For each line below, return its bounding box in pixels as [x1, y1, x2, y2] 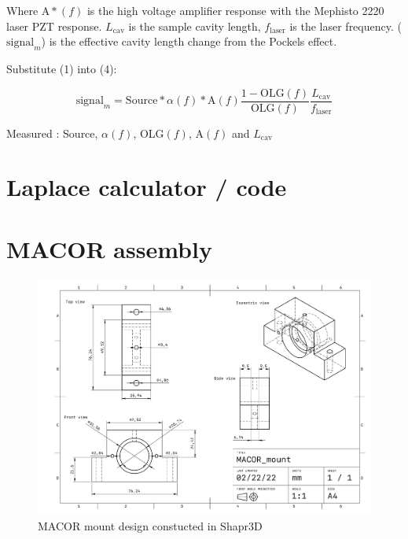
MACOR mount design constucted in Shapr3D [38, 517, 263, 533]
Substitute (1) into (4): [6, 60, 117, 76]
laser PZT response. [6, 17, 102, 34]
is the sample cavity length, [128, 17, 261, 34]
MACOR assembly [6, 232, 212, 264]
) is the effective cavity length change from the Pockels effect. [41, 33, 337, 50]
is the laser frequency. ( [289, 17, 402, 34]
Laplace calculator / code [6, 171, 287, 203]
